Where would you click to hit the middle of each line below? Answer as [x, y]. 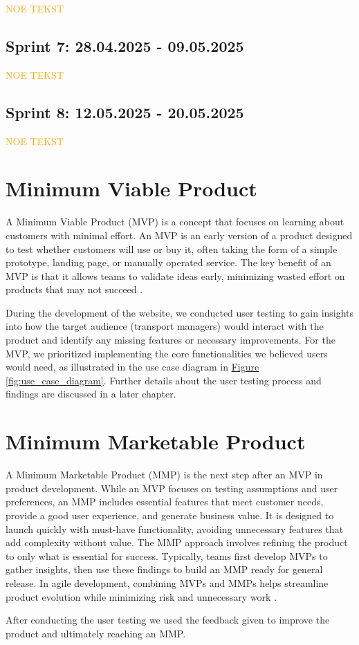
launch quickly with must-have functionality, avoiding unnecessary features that [175, 529]
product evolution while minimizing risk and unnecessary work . [141, 596]
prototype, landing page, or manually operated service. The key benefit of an [168, 262]
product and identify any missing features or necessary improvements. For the [171, 340]
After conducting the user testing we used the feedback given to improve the [168, 620]
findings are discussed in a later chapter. [91, 394]
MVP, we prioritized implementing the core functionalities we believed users [167, 353]
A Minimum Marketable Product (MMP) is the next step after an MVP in [164, 475]
